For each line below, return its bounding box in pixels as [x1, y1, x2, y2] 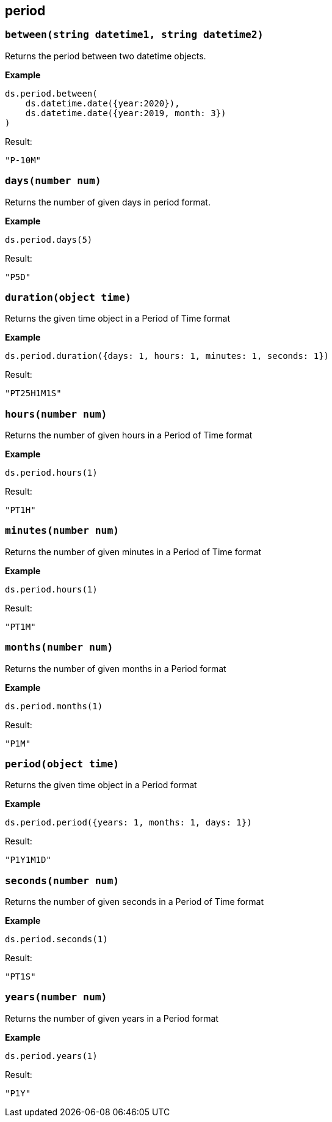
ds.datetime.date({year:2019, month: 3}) [25, 108, 226, 118]
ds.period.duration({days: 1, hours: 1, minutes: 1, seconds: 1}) [5, 351, 330, 361]
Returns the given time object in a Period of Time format [5, 313, 230, 324]
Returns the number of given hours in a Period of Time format [5, 430, 253, 441]
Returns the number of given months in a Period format [5, 663, 226, 674]
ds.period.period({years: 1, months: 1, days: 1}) [5, 818, 252, 828]
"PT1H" [5, 505, 36, 515]
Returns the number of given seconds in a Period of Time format [5, 896, 264, 907]
